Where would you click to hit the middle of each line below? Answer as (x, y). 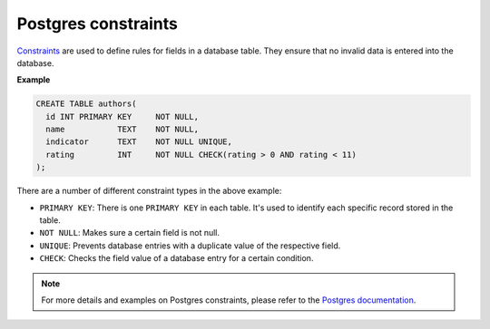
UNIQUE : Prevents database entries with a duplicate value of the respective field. (190, 246)
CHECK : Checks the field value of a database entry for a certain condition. (176, 258)
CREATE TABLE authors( (86, 104)
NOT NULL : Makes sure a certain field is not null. (130, 233)
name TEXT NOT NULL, (122, 130)
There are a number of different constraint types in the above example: (149, 191)
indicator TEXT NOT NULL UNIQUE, (139, 142)
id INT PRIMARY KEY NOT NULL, (122, 116)
